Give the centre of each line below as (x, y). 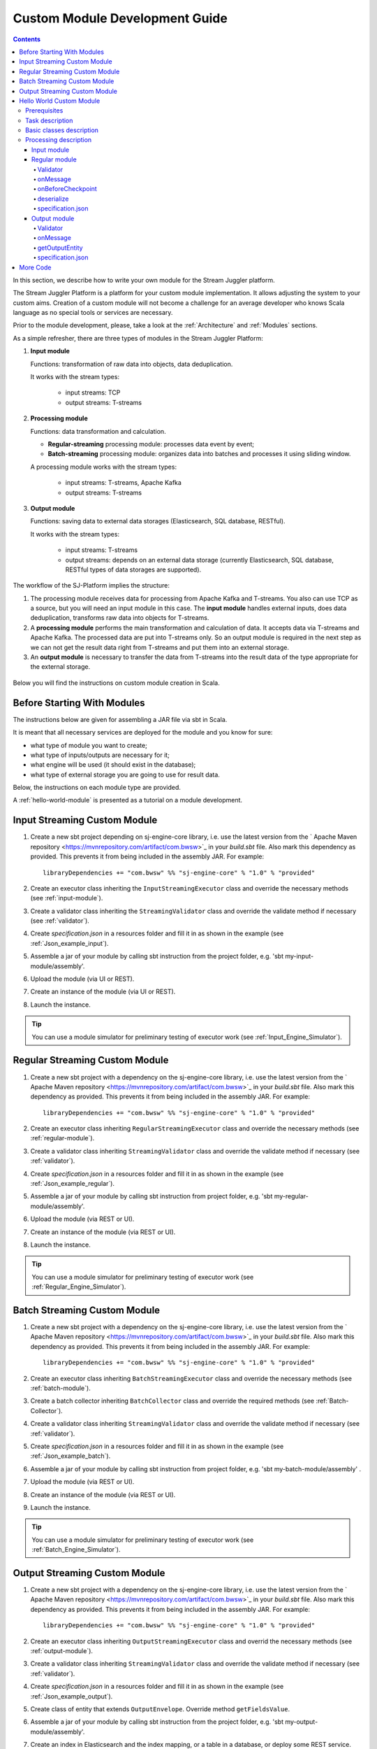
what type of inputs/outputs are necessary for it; (100, 755)
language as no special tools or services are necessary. (93, 313)
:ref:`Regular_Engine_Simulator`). (79, 1287)
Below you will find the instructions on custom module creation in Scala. (116, 683)
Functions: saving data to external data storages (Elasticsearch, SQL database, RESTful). (158, 521)
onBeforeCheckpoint (67, 189)
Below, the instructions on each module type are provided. (97, 788)
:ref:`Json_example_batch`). (71, 1456)
